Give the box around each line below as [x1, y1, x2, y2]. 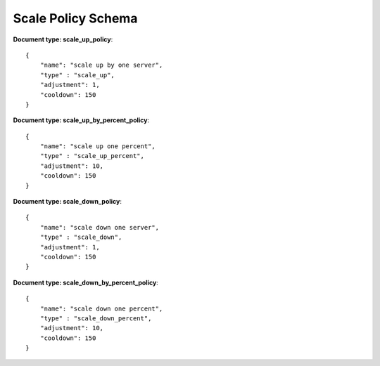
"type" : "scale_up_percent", [39, 152, 144, 160]
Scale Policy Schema [13, 11, 138, 26]
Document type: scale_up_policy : [13, 35, 113, 44]
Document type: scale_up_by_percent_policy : [13, 116, 150, 124]
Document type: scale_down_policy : [13, 197, 122, 206]
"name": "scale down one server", [39, 223, 160, 231]
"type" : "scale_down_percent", [39, 314, 152, 322]
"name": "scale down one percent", [39, 304, 163, 313]
